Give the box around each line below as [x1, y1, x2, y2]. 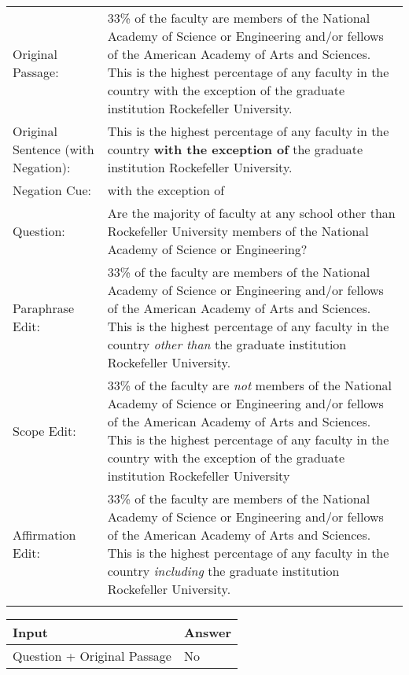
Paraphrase [13, 299, 75, 317]
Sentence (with [13, 140, 94, 158]
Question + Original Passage [13, 647, 171, 665]
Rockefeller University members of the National [107, 222, 369, 240]
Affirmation [13, 526, 76, 544]
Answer [183, 623, 232, 641]
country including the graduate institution [107, 562, 340, 580]
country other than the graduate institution [107, 335, 347, 353]
